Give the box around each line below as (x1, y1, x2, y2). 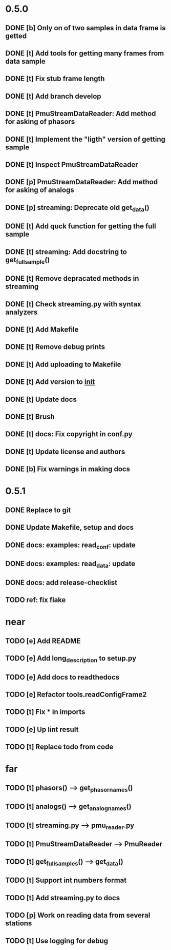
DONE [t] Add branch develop (5, 92, 101, 101)
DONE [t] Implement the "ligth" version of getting (5, 134, 165, 144)
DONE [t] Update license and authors (5, 447, 125, 456)
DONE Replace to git (5, 506, 71, 514)
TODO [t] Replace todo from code (5, 743, 114, 751)
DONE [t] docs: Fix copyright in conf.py (5, 430, 133, 439)
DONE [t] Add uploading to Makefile (5, 360, 121, 369)
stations (5, 919, 32, 928)
